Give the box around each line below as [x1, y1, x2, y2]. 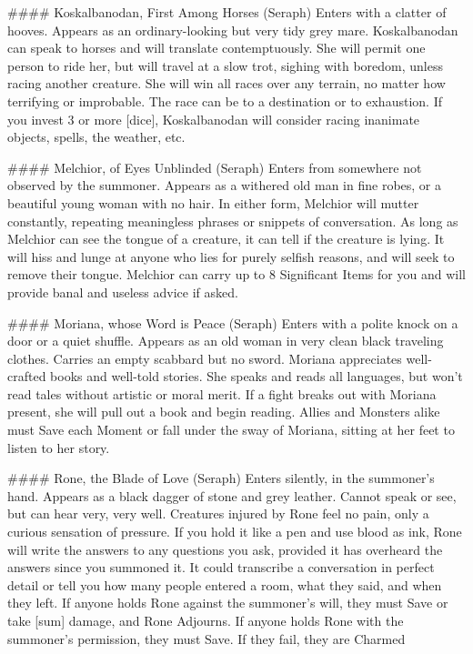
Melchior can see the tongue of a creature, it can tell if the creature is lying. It [7, 229, 445, 248]
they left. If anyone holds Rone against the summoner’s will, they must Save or [7, 593, 448, 612]
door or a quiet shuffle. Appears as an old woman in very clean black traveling [7, 331, 444, 350]
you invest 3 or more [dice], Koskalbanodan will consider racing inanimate [7, 109, 420, 128]
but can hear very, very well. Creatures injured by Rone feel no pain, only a [7, 504, 429, 523]
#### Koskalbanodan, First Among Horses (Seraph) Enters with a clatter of [7, 3, 447, 21]
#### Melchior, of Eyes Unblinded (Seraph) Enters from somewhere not [7, 157, 422, 176]
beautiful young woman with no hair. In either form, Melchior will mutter [7, 193, 419, 212]
